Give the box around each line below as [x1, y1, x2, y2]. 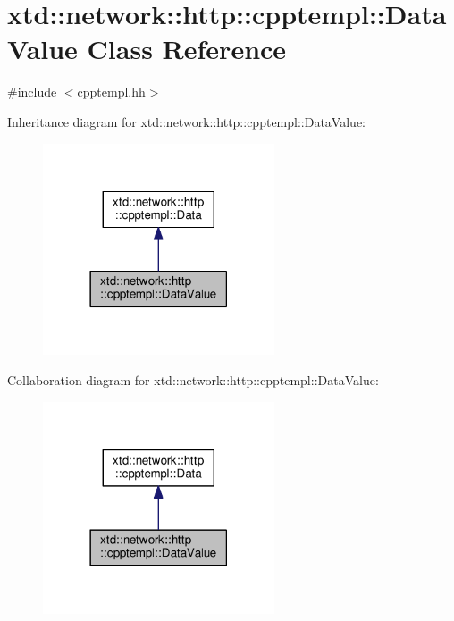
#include [7, 82, 57, 101]
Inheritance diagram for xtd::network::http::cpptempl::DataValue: [7, 112, 366, 130]
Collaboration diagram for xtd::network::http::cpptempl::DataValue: [7, 371, 379, 390]
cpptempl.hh [77, 82, 146, 101]
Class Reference [87, 30, 287, 67]
